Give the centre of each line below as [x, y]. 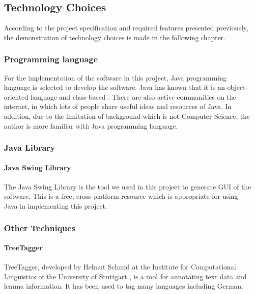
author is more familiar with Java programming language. [91, 125]
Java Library [30, 147]
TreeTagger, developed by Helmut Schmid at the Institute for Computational [120, 267]
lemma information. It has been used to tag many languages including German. [124, 286]
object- [238, 87]
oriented [16, 96]
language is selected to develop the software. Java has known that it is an [114, 87]
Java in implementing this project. [56, 205]
